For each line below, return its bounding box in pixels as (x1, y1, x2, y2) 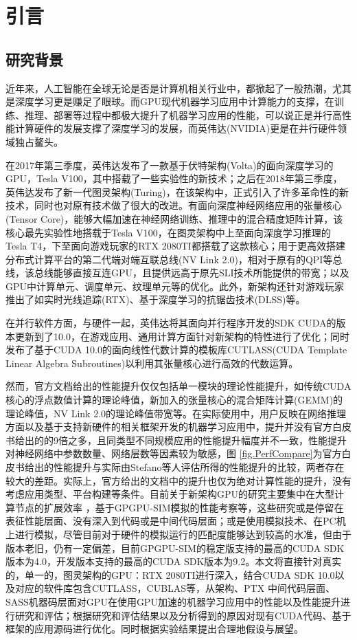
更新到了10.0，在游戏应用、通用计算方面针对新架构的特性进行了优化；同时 (14, 329, 349, 343)
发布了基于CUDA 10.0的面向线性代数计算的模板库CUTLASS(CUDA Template (5, 342, 347, 357)
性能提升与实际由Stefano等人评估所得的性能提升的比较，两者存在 (53, 460, 345, 474)
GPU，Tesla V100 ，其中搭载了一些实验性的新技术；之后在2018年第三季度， (5, 171, 343, 186)
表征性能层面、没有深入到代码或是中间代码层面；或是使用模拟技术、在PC (5, 514, 336, 528)
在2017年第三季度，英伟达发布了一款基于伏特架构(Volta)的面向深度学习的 (5, 157, 334, 172)
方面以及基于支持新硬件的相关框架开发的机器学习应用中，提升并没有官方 (5, 419, 332, 434)
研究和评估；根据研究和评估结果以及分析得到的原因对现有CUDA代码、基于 (14, 608, 352, 622)
